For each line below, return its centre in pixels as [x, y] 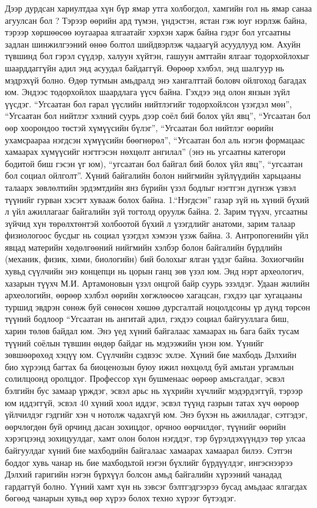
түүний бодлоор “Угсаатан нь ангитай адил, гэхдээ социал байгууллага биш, [147, 319]
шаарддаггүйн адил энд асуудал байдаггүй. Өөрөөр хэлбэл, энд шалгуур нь [144, 67]
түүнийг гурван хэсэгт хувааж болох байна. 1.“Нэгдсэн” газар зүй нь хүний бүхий [157, 199]
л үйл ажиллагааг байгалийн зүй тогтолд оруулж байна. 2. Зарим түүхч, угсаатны [156, 211]
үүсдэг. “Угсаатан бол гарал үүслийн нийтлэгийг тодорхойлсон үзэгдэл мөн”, [148, 103]
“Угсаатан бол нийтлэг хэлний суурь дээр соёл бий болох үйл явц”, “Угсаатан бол [158, 116]
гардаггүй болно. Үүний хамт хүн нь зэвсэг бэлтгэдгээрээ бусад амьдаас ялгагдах [156, 486]
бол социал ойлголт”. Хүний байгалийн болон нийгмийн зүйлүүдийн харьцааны [153, 175]
